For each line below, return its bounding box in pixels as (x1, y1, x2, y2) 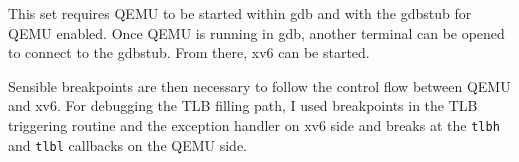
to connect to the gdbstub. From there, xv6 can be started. (8, 42, 370, 63)
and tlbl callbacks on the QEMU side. (8, 134, 247, 155)
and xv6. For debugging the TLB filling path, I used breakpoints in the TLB (8, 95, 478, 116)
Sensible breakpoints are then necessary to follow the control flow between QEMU (8, 75, 511, 96)
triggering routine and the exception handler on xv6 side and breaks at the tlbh (8, 114, 500, 135)
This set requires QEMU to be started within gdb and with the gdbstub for (8, 3, 472, 23)
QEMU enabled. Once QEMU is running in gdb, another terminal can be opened (8, 22, 505, 43)
